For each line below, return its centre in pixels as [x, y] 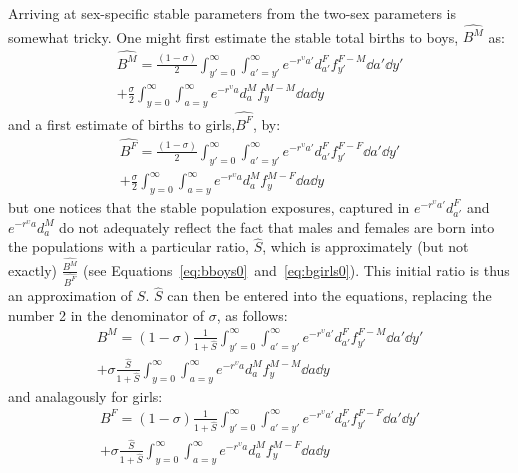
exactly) [32, 269]
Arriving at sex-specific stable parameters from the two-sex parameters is [232, 13]
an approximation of [70, 295]
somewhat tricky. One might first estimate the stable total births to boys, [233, 36]
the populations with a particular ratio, [128, 246]
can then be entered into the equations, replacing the [329, 295]
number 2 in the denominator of [106, 314]
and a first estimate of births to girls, [122, 123]
